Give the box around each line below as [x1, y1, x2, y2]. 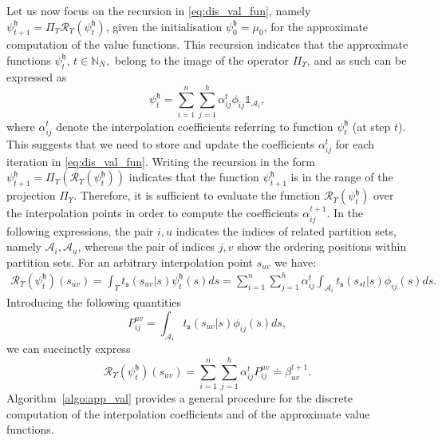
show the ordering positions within [237, 238, 407, 255]
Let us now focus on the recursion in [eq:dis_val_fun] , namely [6, 2, 311, 18]
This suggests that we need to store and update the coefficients [6, 135, 315, 152]
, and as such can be [306, 51, 407, 68]
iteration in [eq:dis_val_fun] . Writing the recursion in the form [6, 153, 315, 169]
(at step [352, 117, 391, 134]
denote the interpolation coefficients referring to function [56, 117, 333, 134]
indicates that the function [128, 168, 259, 185]
